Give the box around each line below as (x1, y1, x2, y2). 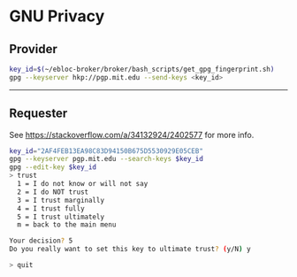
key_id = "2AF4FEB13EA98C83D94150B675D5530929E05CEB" (9, 146, 203, 156)
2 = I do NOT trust (17, 188, 89, 196)
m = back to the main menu (17, 220, 117, 229)
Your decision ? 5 (9, 236, 73, 245)
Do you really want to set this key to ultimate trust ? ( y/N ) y (9, 245, 251, 254)
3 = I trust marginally (17, 196, 104, 204)
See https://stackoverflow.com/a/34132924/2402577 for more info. (9, 129, 255, 140)
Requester (9, 106, 68, 121)
